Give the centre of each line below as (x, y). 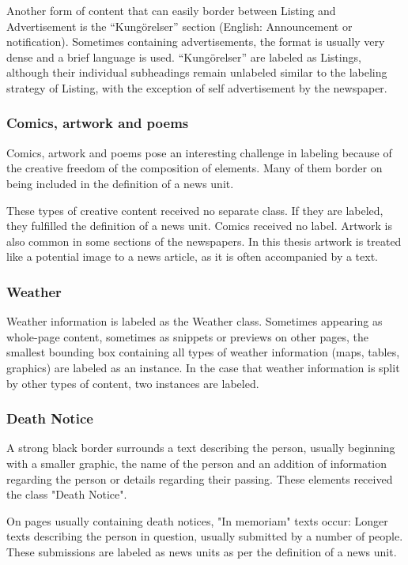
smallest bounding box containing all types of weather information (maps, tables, (203, 352)
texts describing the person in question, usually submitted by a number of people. (205, 536)
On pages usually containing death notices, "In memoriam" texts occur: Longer (197, 520)
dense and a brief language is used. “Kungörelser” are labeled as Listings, (184, 56)
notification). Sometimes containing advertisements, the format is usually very (196, 41)
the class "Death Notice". (67, 494)
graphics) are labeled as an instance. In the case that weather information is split (203, 367)
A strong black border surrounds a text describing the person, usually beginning (201, 448)
